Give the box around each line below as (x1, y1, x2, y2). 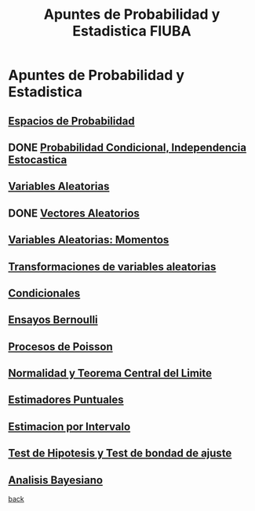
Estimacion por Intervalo (8, 420, 131, 433)
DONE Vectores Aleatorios (8, 206, 140, 220)
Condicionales (8, 287, 81, 300)
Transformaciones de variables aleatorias (8, 260, 217, 273)
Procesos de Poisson (8, 340, 113, 353)
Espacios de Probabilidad (8, 114, 135, 127)
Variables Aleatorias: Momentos (8, 233, 169, 246)
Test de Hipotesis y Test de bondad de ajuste (8, 447, 232, 460)
